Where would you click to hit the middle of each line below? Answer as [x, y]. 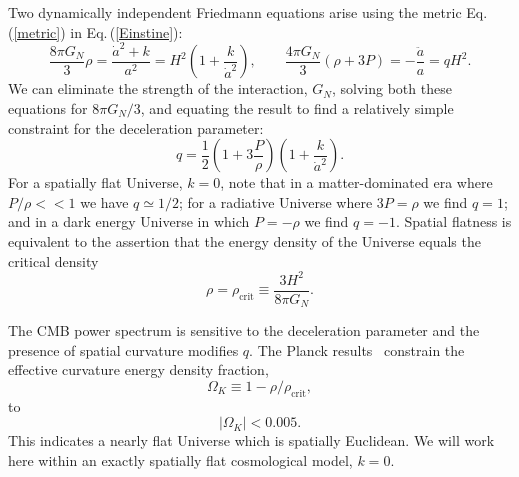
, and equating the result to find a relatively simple [297, 107]
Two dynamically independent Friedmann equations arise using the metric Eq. [248, 12]
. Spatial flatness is [453, 221]
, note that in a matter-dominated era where [356, 182]
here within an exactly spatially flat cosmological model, [180, 459]
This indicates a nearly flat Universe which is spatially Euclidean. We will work [251, 440]
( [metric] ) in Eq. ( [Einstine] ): [95, 31]
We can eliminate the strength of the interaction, [158, 88]
